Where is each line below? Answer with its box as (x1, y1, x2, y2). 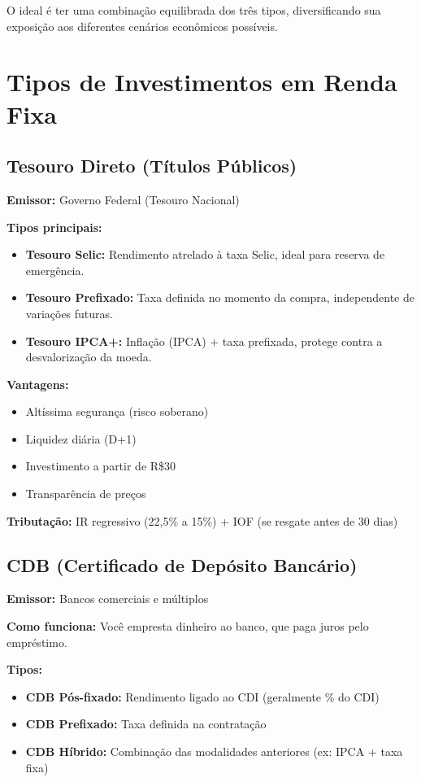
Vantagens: (7, 375, 69, 392)
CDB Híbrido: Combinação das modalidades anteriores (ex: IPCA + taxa (25, 743, 403, 760)
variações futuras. (25, 304, 113, 321)
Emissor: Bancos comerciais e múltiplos (7, 590, 209, 607)
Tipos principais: (7, 218, 102, 235)
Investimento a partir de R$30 (25, 457, 176, 474)
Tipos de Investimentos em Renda (7, 65, 397, 98)
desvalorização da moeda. (25, 348, 152, 365)
